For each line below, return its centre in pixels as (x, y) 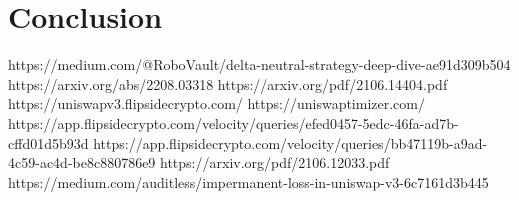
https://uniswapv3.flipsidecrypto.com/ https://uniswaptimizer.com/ (217, 103)
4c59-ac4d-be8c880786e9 (82, 162)
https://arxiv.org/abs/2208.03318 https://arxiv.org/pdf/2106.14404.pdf (228, 83)
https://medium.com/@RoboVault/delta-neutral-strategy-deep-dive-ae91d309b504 (259, 64)
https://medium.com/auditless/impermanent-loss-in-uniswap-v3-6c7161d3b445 (248, 181)
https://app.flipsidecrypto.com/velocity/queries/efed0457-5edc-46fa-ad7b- (233, 122)
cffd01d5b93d (48, 142)
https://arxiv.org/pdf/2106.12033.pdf (275, 162)
